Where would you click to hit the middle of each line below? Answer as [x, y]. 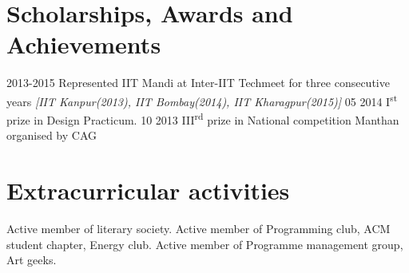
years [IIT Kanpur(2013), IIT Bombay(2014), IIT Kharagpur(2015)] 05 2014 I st [202, 100]
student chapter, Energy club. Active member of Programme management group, [205, 244]
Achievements [84, 44]
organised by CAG [52, 135]
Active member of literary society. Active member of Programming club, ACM [199, 229]
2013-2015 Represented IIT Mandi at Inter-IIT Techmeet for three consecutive [198, 83]
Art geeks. [32, 260]
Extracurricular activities [148, 190]
